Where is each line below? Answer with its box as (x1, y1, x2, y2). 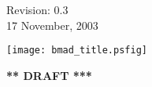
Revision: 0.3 (6, 2, 69, 17)
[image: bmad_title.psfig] (6, 45, 147, 56)
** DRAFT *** (6, 67, 92, 83)
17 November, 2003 (6, 16, 98, 33)
